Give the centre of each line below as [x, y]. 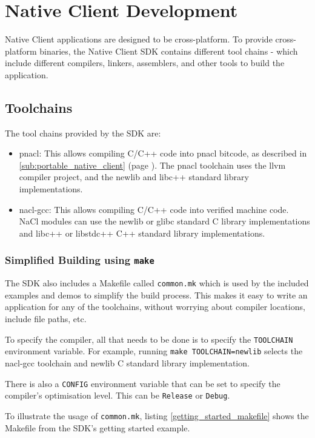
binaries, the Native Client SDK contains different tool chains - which [169, 51]
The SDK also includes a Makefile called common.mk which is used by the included [157, 283]
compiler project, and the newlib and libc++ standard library [134, 177]
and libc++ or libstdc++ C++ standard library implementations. [142, 233]
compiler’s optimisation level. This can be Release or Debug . [118, 395]
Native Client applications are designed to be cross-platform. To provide [139, 39]
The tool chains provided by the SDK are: [83, 133]
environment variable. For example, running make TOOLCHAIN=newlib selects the [154, 351]
